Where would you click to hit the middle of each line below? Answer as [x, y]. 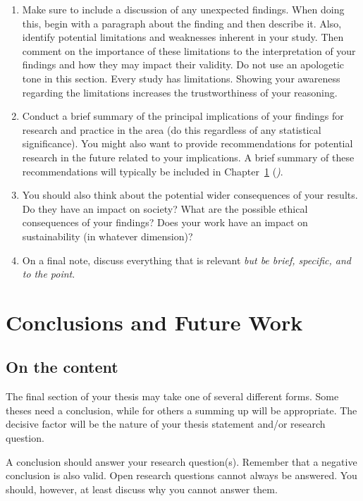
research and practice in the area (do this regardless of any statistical [172, 129]
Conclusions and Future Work [154, 322]
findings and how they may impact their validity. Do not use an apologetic [183, 64]
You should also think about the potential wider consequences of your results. [190, 195]
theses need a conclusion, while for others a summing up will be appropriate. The [181, 410]
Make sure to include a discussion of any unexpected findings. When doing [183, 9]
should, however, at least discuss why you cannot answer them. [142, 489]
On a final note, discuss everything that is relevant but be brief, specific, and [186, 260]
